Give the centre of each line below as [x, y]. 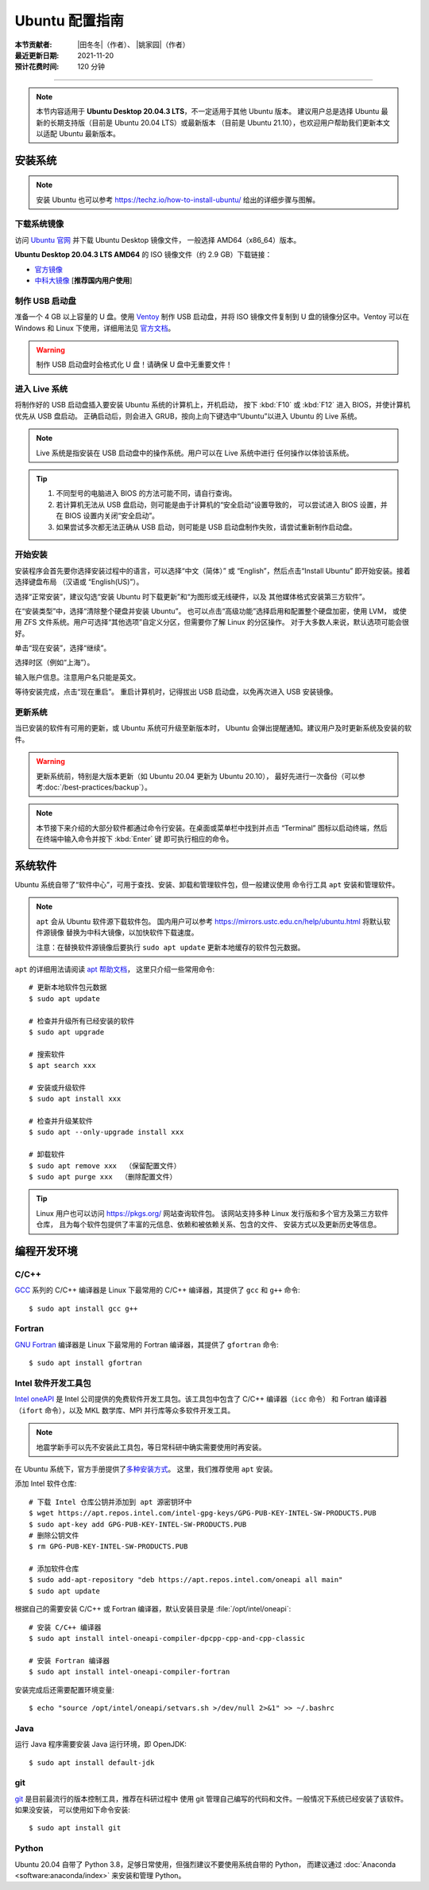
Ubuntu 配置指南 [70, 21]
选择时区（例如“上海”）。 [54, 662]
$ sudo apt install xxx [75, 1099]
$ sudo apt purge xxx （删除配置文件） [103, 1177]
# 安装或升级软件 [58, 1087]
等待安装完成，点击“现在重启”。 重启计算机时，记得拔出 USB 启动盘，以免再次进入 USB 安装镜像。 [176, 692]
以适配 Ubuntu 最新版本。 [78, 133]
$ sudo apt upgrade [67, 1032]
